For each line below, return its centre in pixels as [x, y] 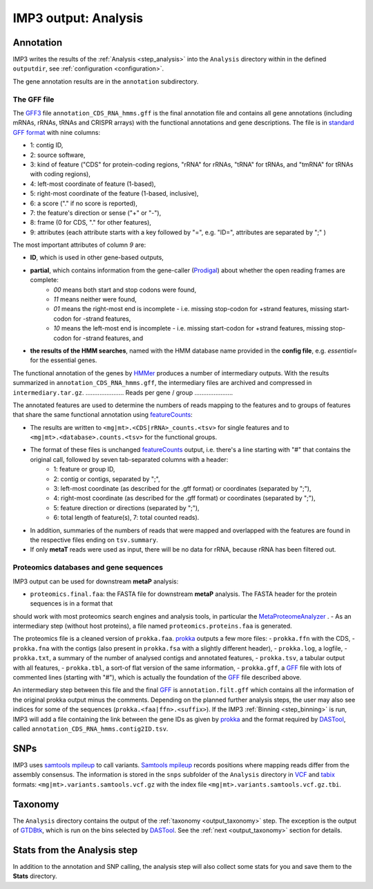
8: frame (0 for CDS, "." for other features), [91, 223]
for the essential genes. [64, 360]
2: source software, [58, 155]
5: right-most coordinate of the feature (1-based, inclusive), [114, 194]
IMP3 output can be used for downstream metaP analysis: [96, 581]
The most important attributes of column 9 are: [79, 245]
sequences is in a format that [71, 603]
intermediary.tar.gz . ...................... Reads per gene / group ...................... [123, 392]
